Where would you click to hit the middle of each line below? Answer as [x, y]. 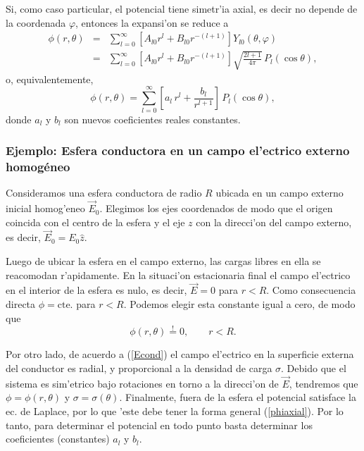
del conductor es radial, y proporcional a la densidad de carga [139, 368]
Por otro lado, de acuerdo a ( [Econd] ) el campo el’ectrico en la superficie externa [180, 354]
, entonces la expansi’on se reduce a [152, 22]
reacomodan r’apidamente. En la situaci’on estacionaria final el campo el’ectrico [178, 274]
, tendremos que [324, 383]
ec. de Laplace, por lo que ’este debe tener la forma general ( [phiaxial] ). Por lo [175, 411]
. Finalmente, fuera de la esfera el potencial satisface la [238, 397]
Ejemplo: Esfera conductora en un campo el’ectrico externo [178, 150]
